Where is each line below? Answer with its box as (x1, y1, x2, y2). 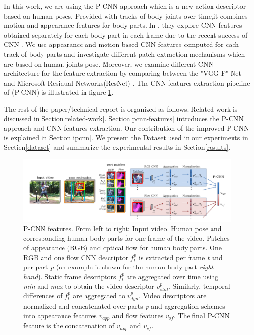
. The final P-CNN (174, 311, 230, 321)
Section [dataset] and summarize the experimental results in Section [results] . (4, 142, 231, 152)
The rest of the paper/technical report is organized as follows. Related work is (4, 103, 238, 113)
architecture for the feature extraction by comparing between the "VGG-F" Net (4, 68, 241, 78)
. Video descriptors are (139, 290, 207, 301)
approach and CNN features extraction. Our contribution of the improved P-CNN (4, 123, 249, 133)
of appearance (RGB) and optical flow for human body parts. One (23, 243, 222, 253)
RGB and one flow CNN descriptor (23, 252, 128, 262)
